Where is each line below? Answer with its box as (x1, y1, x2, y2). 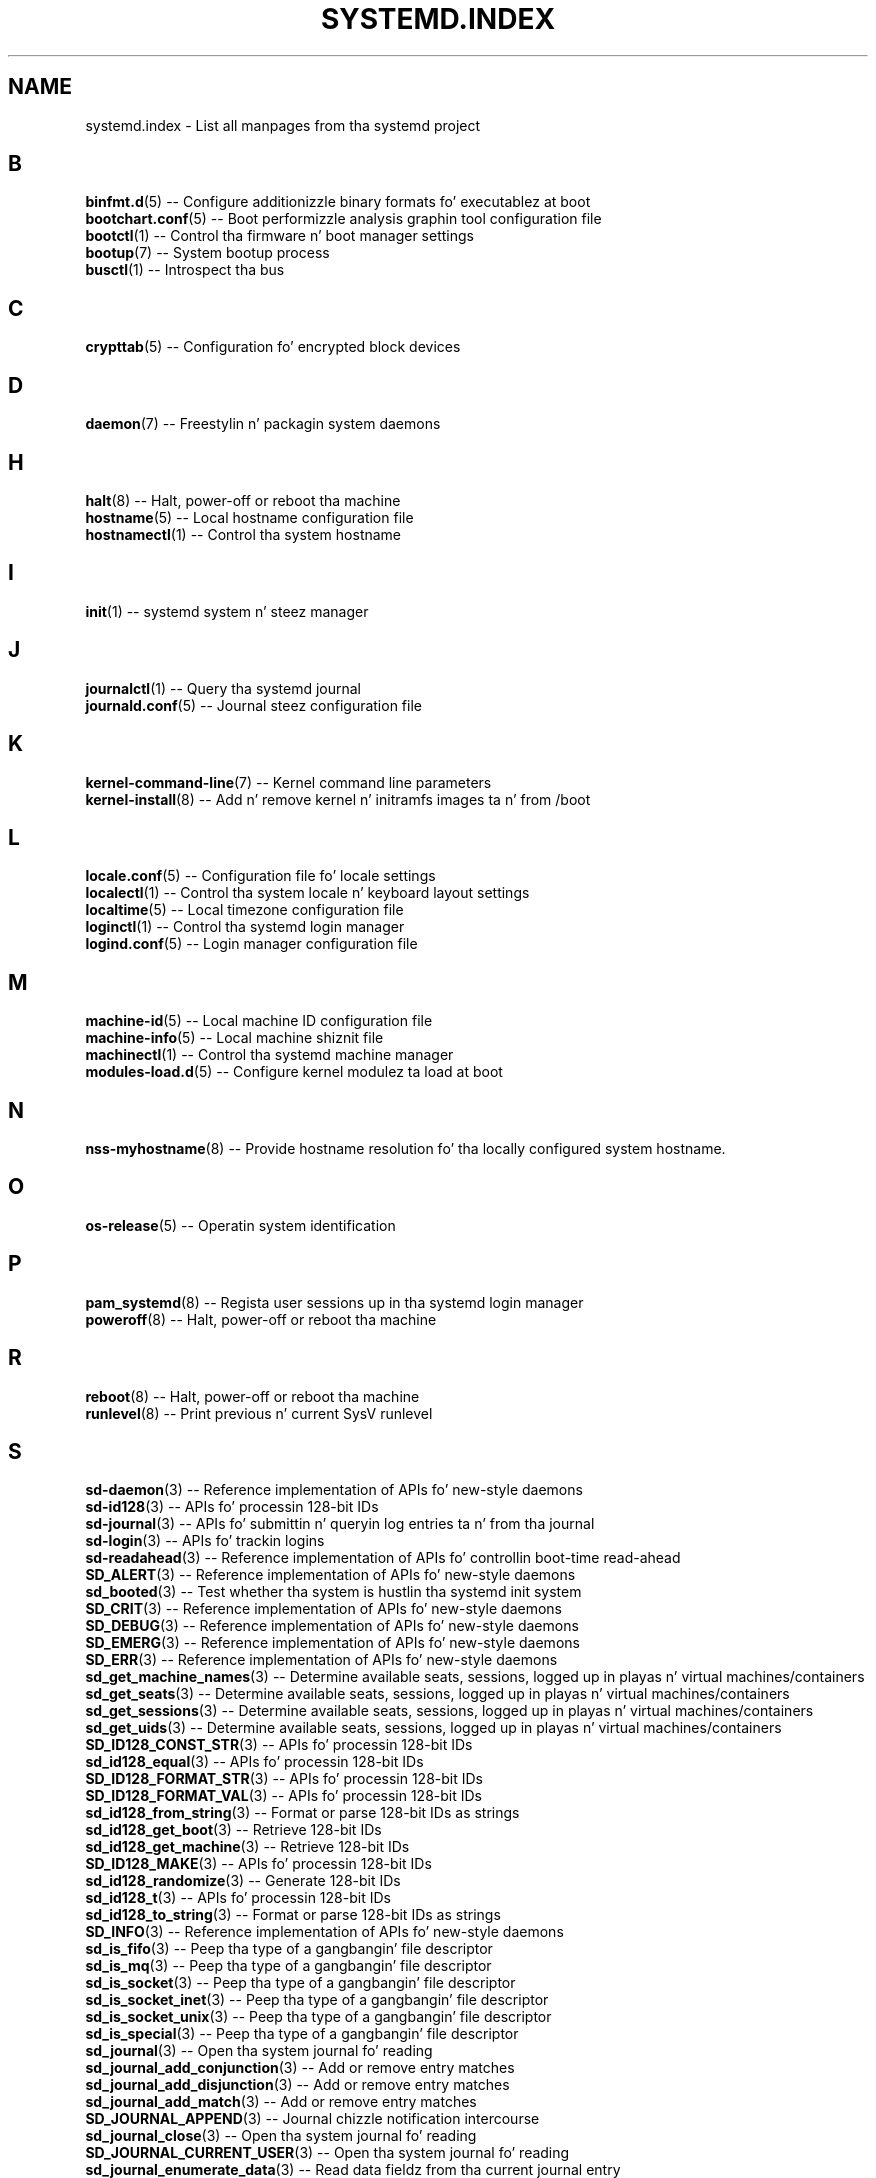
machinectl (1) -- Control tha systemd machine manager (85, 1046, 454, 1064)
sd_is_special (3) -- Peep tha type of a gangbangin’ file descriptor (85, 2025, 519, 2043)
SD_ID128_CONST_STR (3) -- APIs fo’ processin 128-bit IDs (85, 1736, 473, 1754)
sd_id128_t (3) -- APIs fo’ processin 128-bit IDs (85, 1889, 391, 1907)
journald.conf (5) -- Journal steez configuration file (85, 696, 422, 714)
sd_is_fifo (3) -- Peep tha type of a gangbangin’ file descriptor (85, 1940, 493, 1958)
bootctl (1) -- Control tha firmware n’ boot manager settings (85, 227, 474, 245)
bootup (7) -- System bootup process (85, 244, 330, 262)
